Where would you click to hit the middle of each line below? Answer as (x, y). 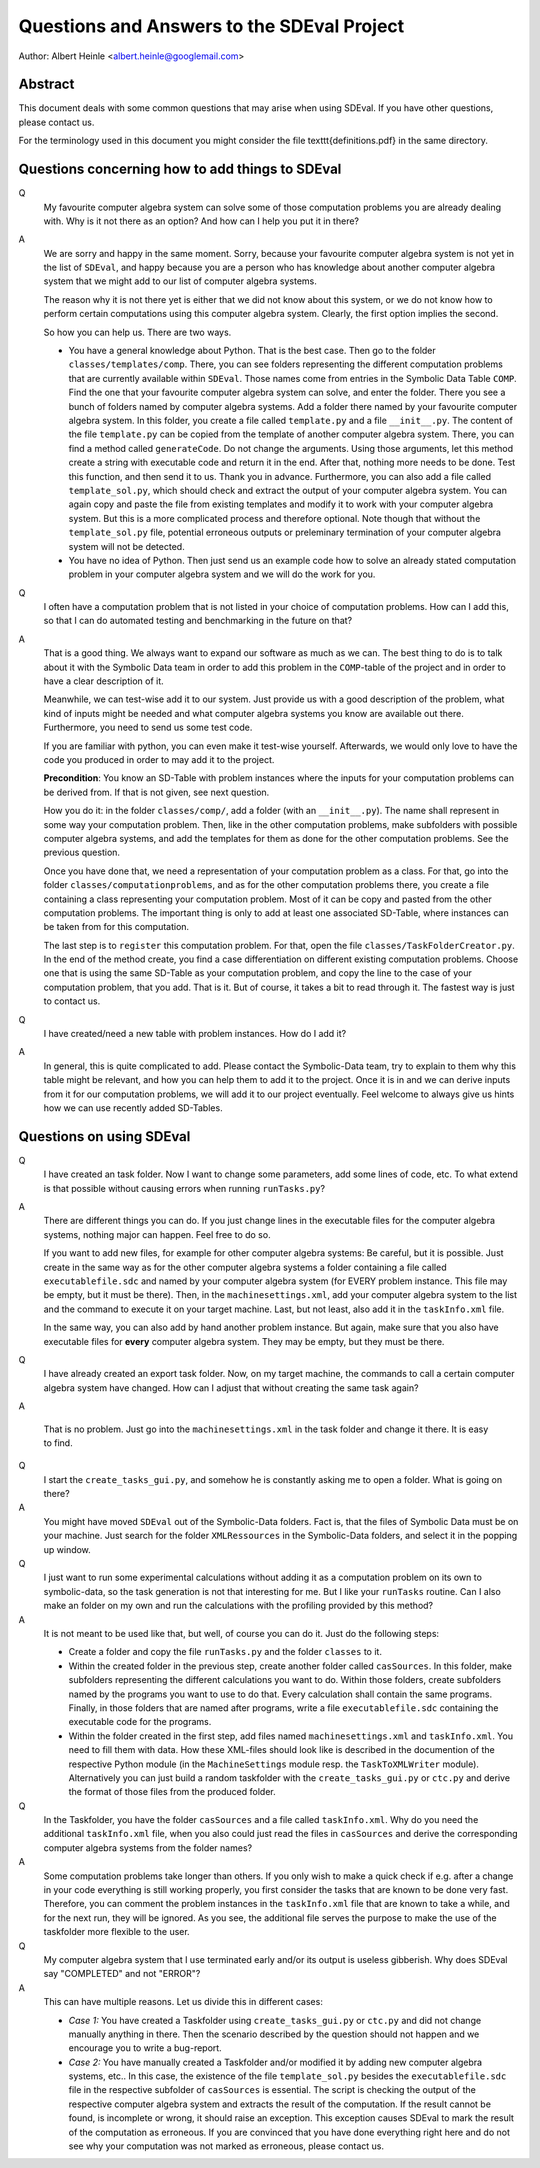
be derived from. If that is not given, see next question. (156, 792)
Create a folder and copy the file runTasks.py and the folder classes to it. (225, 1652)
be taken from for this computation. (116, 927)
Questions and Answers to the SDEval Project (211, 26)
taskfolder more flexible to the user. (116, 1932)
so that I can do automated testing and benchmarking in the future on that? (198, 621)
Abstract (46, 84)
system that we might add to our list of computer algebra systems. (180, 281)
